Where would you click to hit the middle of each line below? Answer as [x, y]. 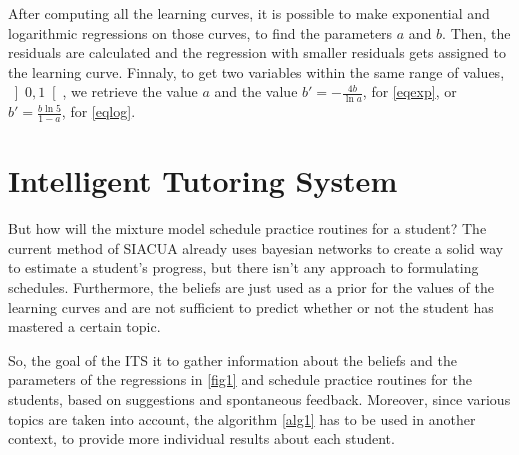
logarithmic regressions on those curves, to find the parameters [200, 32]
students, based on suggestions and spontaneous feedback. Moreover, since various [259, 398]
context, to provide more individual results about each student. [201, 438]
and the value [256, 91]
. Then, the [476, 32]
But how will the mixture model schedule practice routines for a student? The [247, 228]
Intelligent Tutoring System [203, 180]
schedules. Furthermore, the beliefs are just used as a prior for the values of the [251, 286]
